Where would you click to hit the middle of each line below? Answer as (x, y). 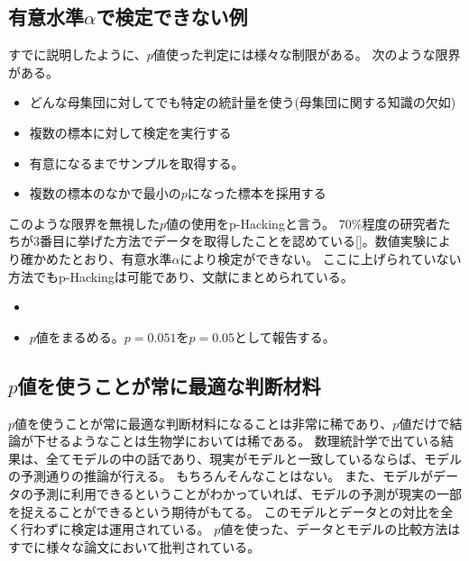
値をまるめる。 (80, 336)
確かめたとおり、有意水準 (96, 258)
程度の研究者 (400, 223)
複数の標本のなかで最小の (105, 193)
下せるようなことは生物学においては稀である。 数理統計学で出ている (237, 441)
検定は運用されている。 (140, 529)
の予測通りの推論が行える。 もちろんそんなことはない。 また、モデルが (221, 476)
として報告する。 (285, 336)
